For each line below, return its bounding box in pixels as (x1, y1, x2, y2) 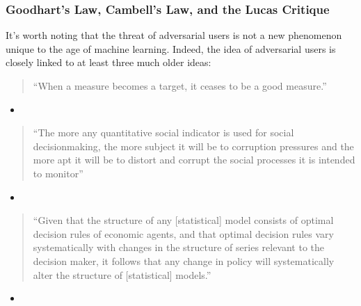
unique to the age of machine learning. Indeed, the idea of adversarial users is (6, 41, 336, 56)
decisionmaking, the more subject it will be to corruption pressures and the (33, 138, 354, 153)
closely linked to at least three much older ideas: (6, 55, 211, 70)
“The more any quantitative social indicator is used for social (33, 125, 294, 140)
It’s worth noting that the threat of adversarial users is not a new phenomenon (6, 28, 342, 42)
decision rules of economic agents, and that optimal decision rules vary (33, 226, 334, 241)
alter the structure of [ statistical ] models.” (33, 267, 211, 282)
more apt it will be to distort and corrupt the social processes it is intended (33, 152, 355, 167)
